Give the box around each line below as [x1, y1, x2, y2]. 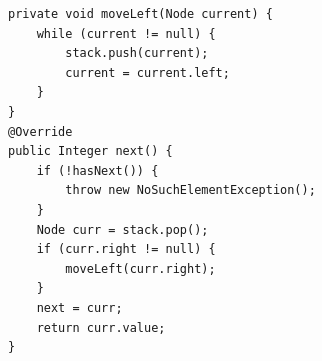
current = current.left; [65, 65, 230, 80]
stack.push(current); [65, 46, 209, 61]
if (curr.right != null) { [36, 242, 216, 257]
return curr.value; [36, 320, 166, 335]
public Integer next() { [8, 144, 173, 159]
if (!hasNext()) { [36, 163, 159, 178]
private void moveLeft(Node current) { [8, 7, 273, 21]
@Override [8, 124, 73, 139]
